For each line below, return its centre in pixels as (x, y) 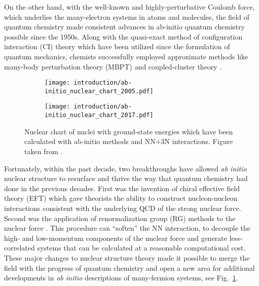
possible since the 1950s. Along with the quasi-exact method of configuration (123, 36)
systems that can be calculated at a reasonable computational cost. (141, 248)
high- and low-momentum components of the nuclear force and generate (116, 238)
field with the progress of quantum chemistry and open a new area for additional (129, 267)
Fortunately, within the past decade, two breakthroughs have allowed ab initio (125, 168)
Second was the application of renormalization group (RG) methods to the (120, 218)
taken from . (44, 151)
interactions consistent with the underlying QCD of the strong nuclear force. (123, 208)
